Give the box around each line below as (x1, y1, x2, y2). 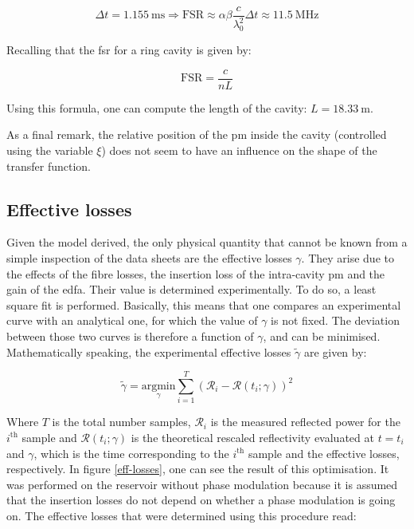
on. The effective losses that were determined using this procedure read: (6, 507, 357, 523)
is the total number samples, (52, 413, 191, 430)
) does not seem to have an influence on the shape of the (101, 142, 377, 159)
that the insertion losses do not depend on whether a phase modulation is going (6, 491, 396, 508)
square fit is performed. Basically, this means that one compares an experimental (6, 296, 401, 313)
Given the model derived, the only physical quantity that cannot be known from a (6, 234, 408, 251)
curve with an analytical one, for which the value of (6, 312, 258, 329)
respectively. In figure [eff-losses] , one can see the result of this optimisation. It (6, 460, 389, 477)
